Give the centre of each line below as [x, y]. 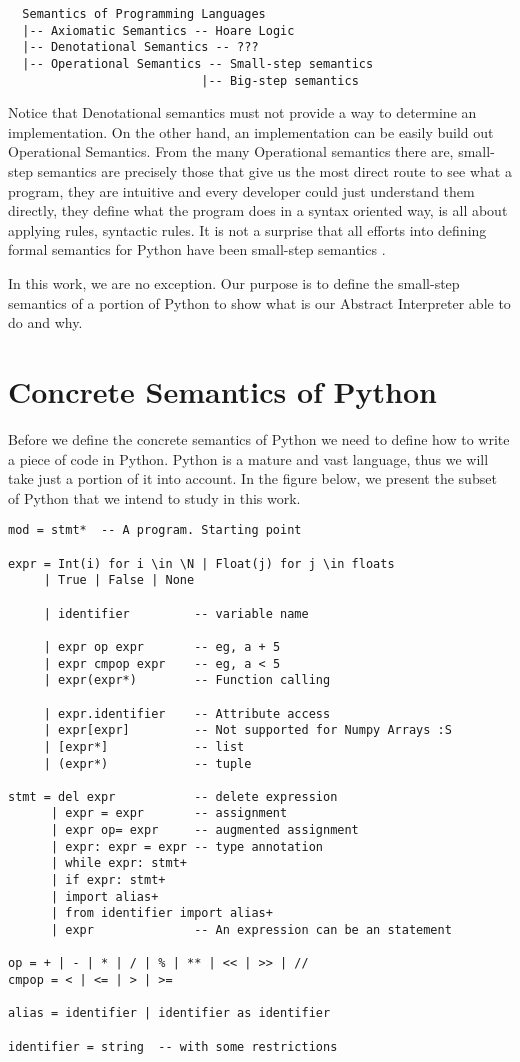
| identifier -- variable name [176, 613]
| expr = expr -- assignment [169, 813]
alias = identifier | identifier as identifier [169, 1013]
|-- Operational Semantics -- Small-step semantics [198, 63]
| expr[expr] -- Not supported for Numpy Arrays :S [247, 730]
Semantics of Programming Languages [144, 14]
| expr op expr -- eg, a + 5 [162, 646]
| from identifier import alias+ [161, 913]
